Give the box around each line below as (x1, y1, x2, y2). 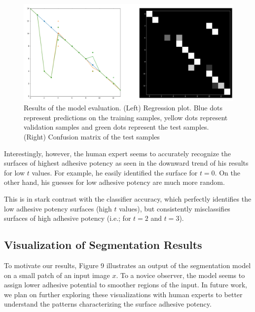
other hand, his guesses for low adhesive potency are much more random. (4, 177, 225, 187)
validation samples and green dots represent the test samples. (24, 122, 209, 132)
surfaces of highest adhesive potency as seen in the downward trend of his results (4, 158, 249, 168)
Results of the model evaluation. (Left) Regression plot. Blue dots (24, 103, 222, 113)
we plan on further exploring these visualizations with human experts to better (4, 289, 243, 299)
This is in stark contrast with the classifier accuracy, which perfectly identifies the (4, 194, 252, 204)
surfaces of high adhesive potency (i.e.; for (4, 213, 131, 223)
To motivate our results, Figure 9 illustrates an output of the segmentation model (4, 260, 251, 270)
